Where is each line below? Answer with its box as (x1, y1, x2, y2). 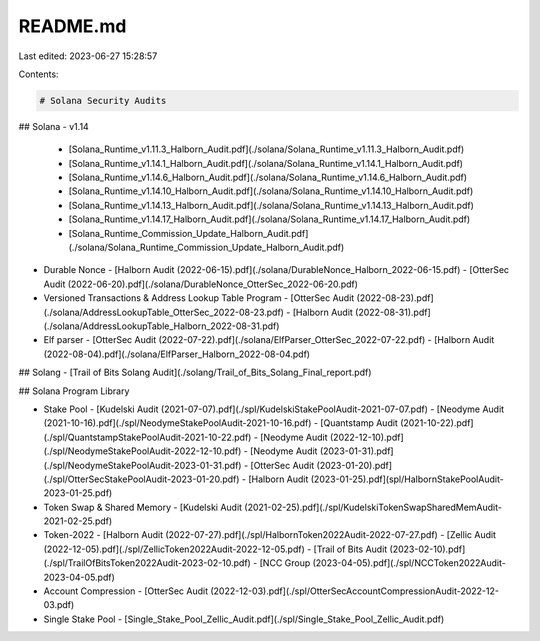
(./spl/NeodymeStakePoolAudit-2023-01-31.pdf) (43, 459, 242, 471)
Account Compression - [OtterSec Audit (43, 585, 209, 597)
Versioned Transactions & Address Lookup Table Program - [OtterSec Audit (43, 292, 355, 304)
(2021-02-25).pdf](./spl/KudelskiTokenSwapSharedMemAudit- (244, 501, 502, 513)
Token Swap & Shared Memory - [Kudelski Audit (43, 501, 243, 513)
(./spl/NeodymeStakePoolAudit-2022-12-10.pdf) (43, 445, 242, 457)
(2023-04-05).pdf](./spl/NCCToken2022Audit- (312, 557, 507, 569)
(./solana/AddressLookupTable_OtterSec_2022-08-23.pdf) (43, 306, 285, 318)
